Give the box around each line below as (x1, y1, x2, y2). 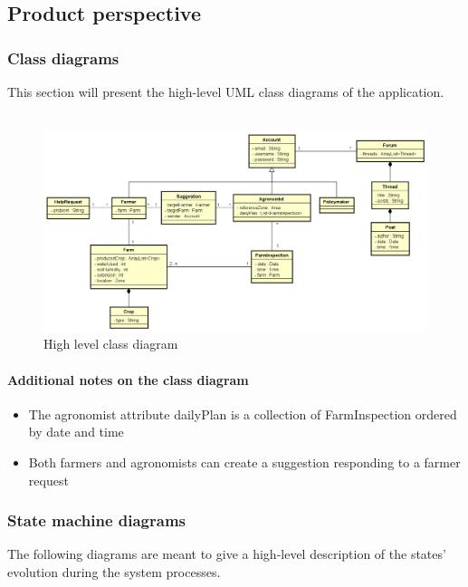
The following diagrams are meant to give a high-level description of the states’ (7, 544, 446, 563)
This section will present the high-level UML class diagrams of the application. (7, 82, 444, 101)
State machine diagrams (7, 509, 186, 532)
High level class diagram (43, 334, 178, 353)
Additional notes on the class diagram (7, 370, 249, 389)
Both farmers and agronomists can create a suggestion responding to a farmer (28, 453, 461, 472)
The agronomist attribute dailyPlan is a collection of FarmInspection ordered (28, 404, 457, 423)
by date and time (28, 422, 124, 441)
